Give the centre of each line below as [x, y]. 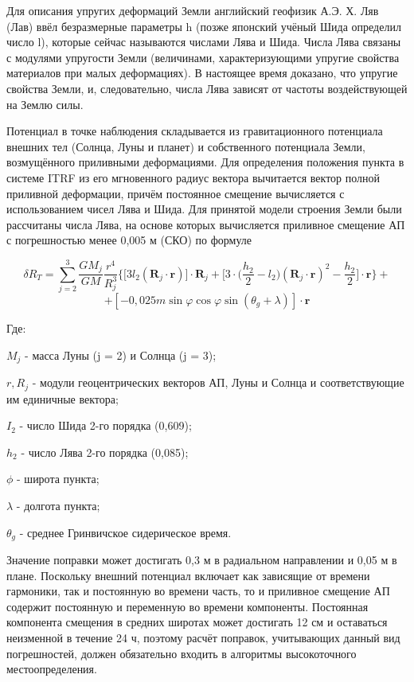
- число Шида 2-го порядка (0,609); [105, 425]
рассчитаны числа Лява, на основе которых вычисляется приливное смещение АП [206, 224]
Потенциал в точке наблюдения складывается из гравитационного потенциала [195, 131]
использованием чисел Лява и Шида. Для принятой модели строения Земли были [204, 209]
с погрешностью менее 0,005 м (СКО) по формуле [129, 240]
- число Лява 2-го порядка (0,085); [105, 452]
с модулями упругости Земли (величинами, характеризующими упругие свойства [203, 57]
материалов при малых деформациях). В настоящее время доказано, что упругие [202, 73]
